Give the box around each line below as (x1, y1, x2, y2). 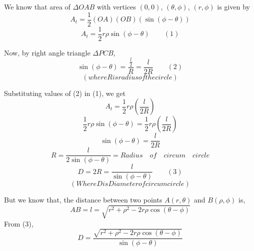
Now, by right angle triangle (4, 47, 91, 57)
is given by (217, 1, 250, 11)
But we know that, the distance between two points (4, 194, 162, 205)
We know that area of (4, 1, 71, 11)
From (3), (4, 218, 34, 228)
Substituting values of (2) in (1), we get (4, 87, 126, 98)
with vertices (97, 1, 136, 11)
